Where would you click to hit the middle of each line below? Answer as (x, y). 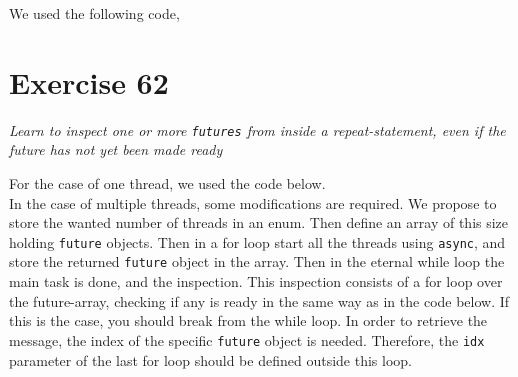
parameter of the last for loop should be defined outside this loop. (210, 359)
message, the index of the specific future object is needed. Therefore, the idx (247, 339)
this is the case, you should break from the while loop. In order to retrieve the (248, 320)
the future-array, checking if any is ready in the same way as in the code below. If (259, 300)
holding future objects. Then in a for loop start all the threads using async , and (257, 241)
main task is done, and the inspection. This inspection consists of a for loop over (256, 281)
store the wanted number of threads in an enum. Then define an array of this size (259, 222)
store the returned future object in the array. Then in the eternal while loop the (257, 261)
